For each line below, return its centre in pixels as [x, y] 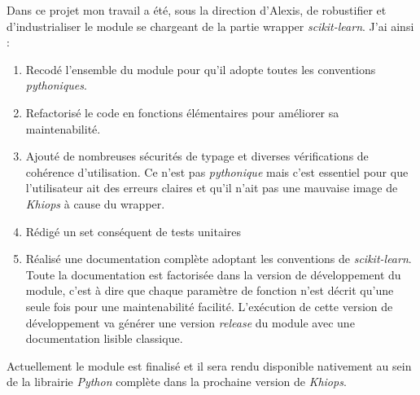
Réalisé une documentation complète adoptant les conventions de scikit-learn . [219, 259]
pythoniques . [56, 85]
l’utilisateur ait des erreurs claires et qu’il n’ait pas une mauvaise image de [212, 188]
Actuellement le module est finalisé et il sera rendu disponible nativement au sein [209, 365]
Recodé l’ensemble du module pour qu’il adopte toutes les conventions [201, 69]
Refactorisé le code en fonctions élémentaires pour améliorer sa [182, 112]
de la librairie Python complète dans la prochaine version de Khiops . [177, 382]
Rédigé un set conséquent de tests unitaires [133, 231]
